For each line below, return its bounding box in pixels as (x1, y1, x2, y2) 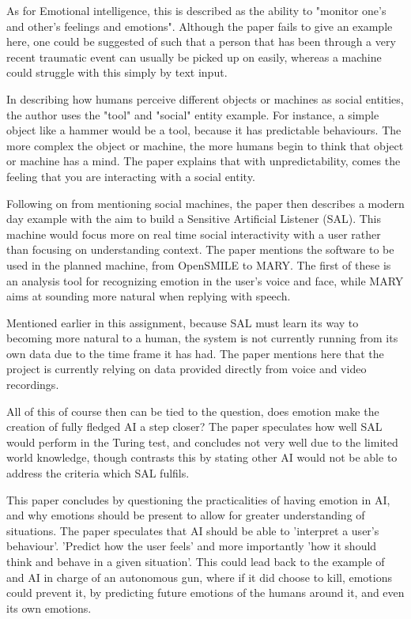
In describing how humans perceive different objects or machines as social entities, (6, 90, 404, 107)
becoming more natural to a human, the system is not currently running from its (6, 330, 398, 346)
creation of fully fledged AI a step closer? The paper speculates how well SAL (6, 418, 383, 435)
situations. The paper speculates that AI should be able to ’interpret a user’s (6, 522, 379, 538)
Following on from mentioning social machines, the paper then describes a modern (6, 194, 405, 211)
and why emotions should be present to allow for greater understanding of (6, 507, 365, 523)
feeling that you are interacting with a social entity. (6, 168, 255, 184)
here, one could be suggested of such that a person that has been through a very (6, 33, 396, 50)
